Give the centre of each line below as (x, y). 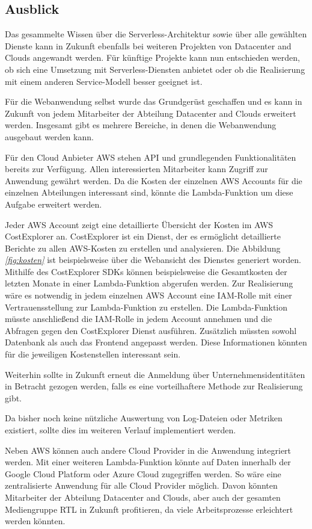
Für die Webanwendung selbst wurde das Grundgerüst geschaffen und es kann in (154, 101)
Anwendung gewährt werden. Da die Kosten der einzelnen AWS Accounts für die (154, 180)
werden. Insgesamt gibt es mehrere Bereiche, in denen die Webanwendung (141, 125)
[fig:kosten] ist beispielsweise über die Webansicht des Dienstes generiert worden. (153, 260)
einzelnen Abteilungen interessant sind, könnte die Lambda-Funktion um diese (149, 192)
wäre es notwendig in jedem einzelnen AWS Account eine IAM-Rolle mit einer (148, 295)
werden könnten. (35, 521)
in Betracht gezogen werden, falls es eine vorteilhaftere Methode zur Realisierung (154, 386)
